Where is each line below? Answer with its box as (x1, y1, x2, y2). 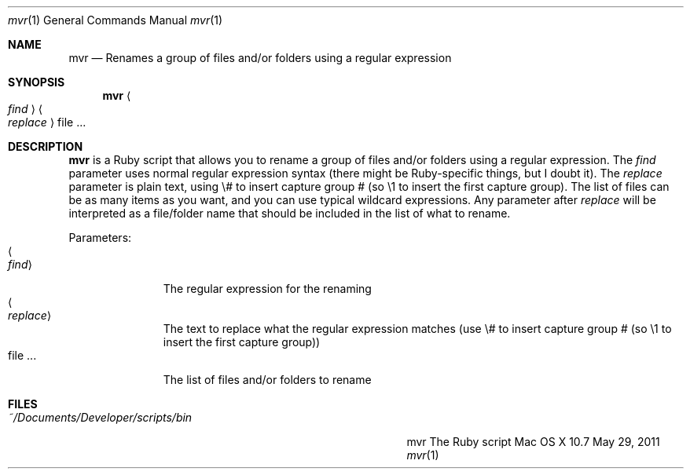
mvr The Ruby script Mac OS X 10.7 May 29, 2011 (406, 435, 660, 448)
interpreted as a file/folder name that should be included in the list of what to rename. (68, 206, 511, 220)
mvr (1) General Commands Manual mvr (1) (8, 13, 223, 27)
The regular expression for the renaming (163, 282, 372, 295)
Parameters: (68, 231, 132, 244)
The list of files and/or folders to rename (163, 373, 372, 386)
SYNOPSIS (8, 75, 65, 89)
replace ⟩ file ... (8, 115, 86, 129)
